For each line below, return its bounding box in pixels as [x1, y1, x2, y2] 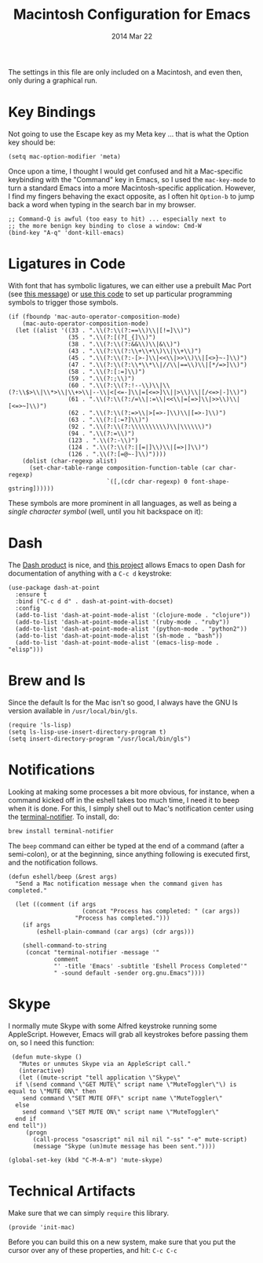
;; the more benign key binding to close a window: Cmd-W [8, 221, 202, 229]
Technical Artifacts [8, 1182, 136, 1199]
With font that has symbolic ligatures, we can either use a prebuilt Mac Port [8, 280, 252, 290]
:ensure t [15, 591, 47, 599]
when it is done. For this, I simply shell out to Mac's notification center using [8, 804, 254, 813]
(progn [25, 1129, 47, 1137]
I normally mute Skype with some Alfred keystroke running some [8, 1021, 217, 1031]
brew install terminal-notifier [8, 827, 114, 835]
